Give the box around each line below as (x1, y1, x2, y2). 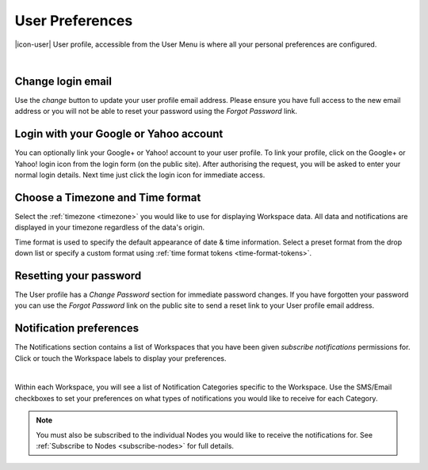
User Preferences (14, 12, 133, 29)
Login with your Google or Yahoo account (14, 127, 224, 141)
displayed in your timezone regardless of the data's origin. (14, 222, 205, 233)
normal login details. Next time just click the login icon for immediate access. (14, 170, 266, 180)
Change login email (14, 74, 113, 88)
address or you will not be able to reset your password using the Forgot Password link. (14, 107, 297, 116)
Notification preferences (14, 321, 139, 335)
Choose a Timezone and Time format (14, 191, 201, 204)
